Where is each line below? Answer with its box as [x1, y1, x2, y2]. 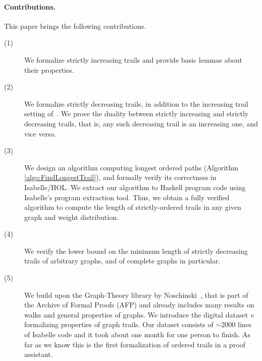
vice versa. [24, 128, 57, 139]
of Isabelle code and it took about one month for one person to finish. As [24, 329, 251, 340]
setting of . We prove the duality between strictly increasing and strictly [24, 108, 249, 119]
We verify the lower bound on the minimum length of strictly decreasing [24, 245, 248, 256]
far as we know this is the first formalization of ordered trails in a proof [24, 339, 245, 349]
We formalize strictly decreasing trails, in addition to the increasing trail [24, 98, 248, 109]
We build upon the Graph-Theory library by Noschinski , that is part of [24, 289, 248, 300]
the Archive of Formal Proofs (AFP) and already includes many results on [24, 299, 254, 310]
